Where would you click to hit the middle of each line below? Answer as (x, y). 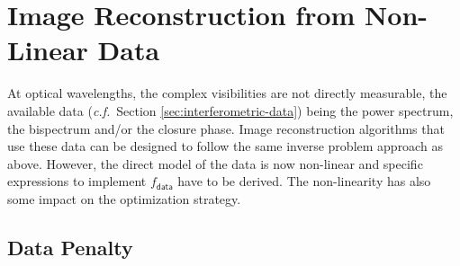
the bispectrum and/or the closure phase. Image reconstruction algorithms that (226, 128)
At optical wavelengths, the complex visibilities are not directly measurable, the (227, 93)
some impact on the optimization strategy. (124, 198)
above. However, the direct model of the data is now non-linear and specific (215, 163)
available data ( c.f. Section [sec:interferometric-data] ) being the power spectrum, (230, 110)
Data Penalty (70, 247)
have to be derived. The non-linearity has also (304, 181)
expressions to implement (77, 181)
